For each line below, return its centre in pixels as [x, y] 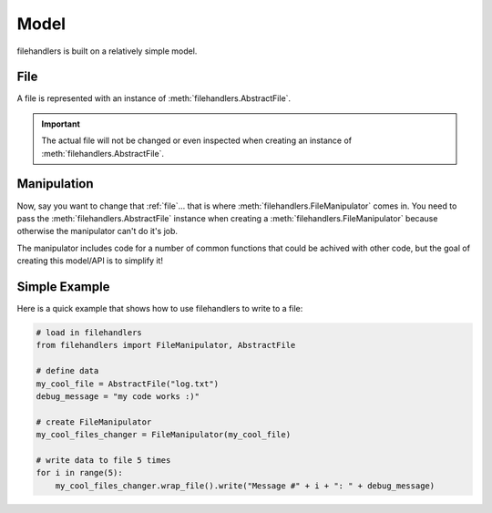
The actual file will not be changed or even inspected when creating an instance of [197, 140]
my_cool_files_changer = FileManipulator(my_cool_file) [164, 435]
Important [61, 124]
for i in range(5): [79, 473]
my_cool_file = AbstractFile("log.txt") [127, 384]
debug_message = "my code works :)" [118, 396]
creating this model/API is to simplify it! [90, 261]
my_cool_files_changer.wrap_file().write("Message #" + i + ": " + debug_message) [245, 486]
